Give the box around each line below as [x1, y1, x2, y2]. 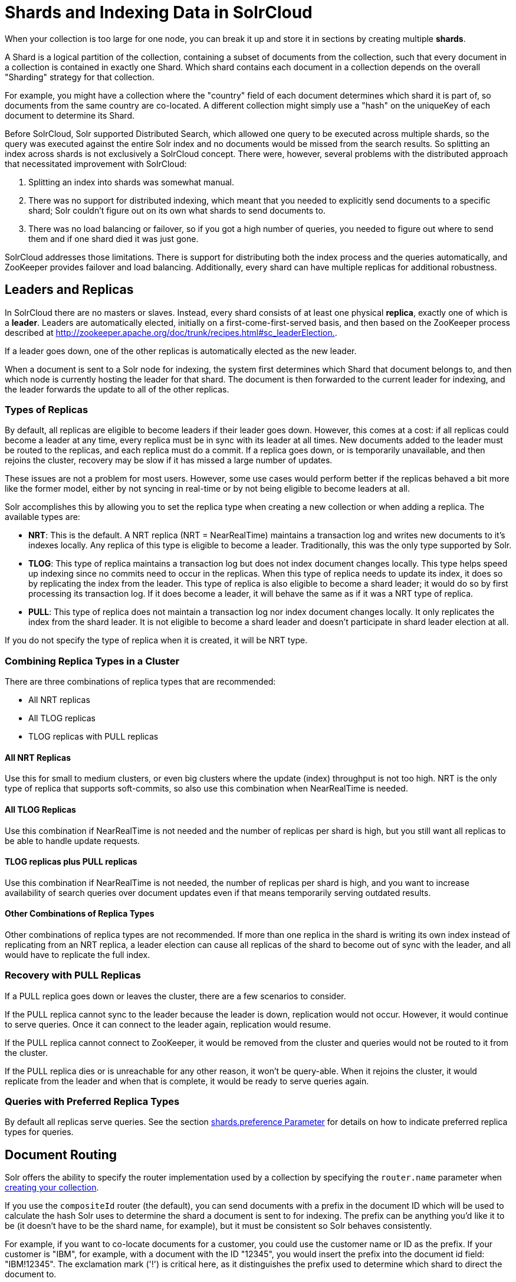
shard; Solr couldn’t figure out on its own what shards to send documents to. [28, 205, 326, 215]
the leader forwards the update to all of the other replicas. [5, 384, 229, 394]
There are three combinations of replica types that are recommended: [5, 676, 276, 687]
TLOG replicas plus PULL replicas [5, 856, 137, 867]
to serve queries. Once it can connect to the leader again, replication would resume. [5, 1019, 331, 1029]
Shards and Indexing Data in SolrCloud [5, 2, 313, 22]
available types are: [5, 512, 80, 522]
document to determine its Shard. [5, 110, 135, 120]
